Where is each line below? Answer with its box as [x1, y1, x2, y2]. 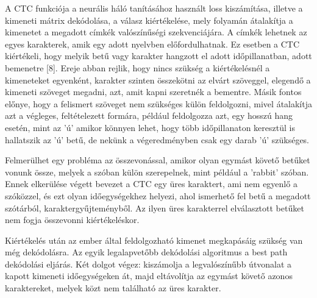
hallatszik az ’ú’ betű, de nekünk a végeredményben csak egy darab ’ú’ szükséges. [5, 133, 309, 146]
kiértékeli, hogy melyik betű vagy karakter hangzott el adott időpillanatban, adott [5, 49, 312, 62]
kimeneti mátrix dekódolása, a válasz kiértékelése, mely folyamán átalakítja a [5, 13, 293, 26]
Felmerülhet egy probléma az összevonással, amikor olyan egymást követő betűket [5, 154, 310, 166]
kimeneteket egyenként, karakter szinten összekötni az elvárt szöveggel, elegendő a [5, 73, 311, 86]
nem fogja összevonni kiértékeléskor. [5, 213, 140, 226]
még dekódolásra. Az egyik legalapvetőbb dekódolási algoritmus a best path [5, 246, 288, 258]
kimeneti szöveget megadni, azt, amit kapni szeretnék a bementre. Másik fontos [5, 85, 302, 98]
